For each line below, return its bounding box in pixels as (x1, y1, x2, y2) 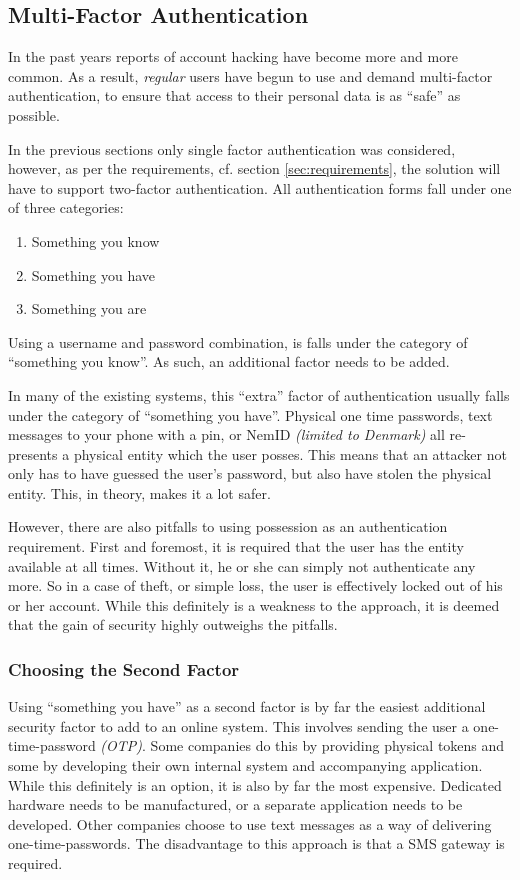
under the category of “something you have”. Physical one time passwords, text (8, 404, 493, 425)
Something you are (31, 298, 147, 319)
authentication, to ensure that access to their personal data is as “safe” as (8, 85, 461, 106)
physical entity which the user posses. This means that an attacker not (73, 443, 507, 464)
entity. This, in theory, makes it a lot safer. (8, 482, 271, 503)
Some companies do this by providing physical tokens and (150, 735, 505, 756)
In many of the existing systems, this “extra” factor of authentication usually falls (8, 384, 510, 405)
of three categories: (8, 197, 124, 218)
